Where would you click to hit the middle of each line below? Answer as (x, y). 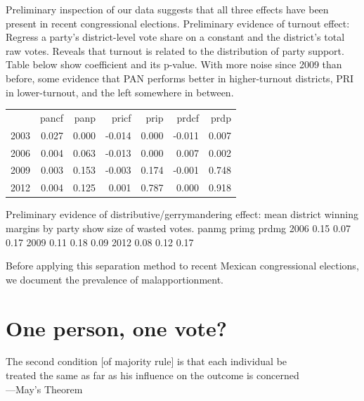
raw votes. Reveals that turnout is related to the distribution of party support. (175, 50)
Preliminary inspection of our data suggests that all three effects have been (167, 9)
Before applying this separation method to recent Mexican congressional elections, (182, 266)
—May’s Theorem (44, 389)
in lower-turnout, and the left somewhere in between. (120, 92)
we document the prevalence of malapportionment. (115, 279)
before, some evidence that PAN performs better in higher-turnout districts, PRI (180, 78)
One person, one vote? (116, 327)
